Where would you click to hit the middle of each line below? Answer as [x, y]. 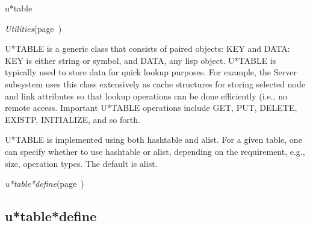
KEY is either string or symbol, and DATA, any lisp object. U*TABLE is [141, 60]
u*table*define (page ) [45, 184]
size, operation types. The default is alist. [81, 163]
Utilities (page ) [33, 28]
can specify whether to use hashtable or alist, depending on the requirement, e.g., [155, 151]
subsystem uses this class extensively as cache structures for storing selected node [155, 83]
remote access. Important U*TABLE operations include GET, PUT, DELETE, [151, 108]
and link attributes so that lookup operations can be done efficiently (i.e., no [146, 96]
